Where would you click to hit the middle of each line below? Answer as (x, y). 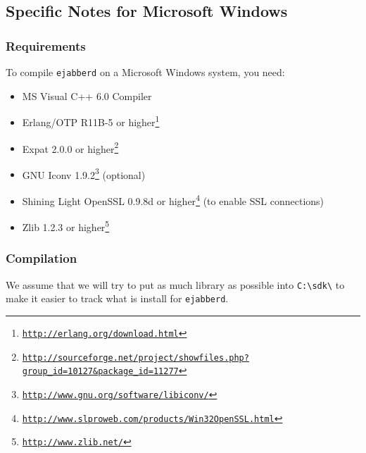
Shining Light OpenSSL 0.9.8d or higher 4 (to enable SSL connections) (173, 200)
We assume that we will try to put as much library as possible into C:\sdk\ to (175, 284)
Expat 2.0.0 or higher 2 (70, 147)
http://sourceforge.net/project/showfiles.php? (135, 358)
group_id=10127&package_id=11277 (100, 372)
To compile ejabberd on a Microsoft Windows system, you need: (145, 72)
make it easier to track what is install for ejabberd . (117, 298)
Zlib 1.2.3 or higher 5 (66, 226)
